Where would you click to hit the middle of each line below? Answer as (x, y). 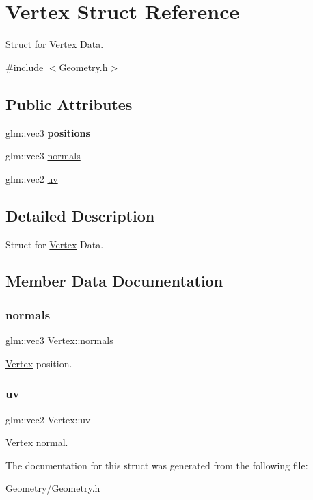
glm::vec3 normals (43, 156)
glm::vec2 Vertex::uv (48, 419)
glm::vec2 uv (32, 178)
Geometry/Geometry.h (53, 488)
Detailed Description (80, 215)
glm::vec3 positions (48, 132)
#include (25, 67)
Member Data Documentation (114, 281)
